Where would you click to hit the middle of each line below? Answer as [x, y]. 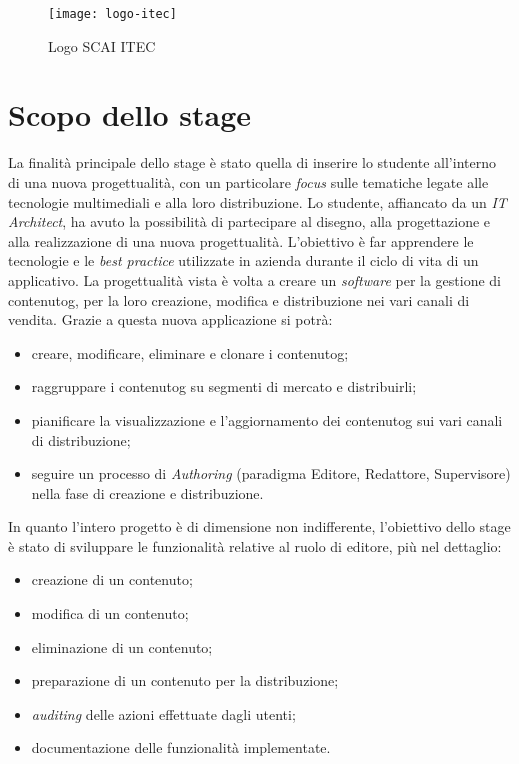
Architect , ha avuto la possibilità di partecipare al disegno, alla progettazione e [249, 221]
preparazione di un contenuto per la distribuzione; [185, 680]
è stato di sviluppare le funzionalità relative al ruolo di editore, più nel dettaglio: [255, 545]
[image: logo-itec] [112, 14]
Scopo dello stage [129, 114]
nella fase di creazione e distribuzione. [147, 492]
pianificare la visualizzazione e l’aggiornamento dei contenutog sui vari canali [267, 419]
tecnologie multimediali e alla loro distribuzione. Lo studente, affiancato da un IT [257, 201]
